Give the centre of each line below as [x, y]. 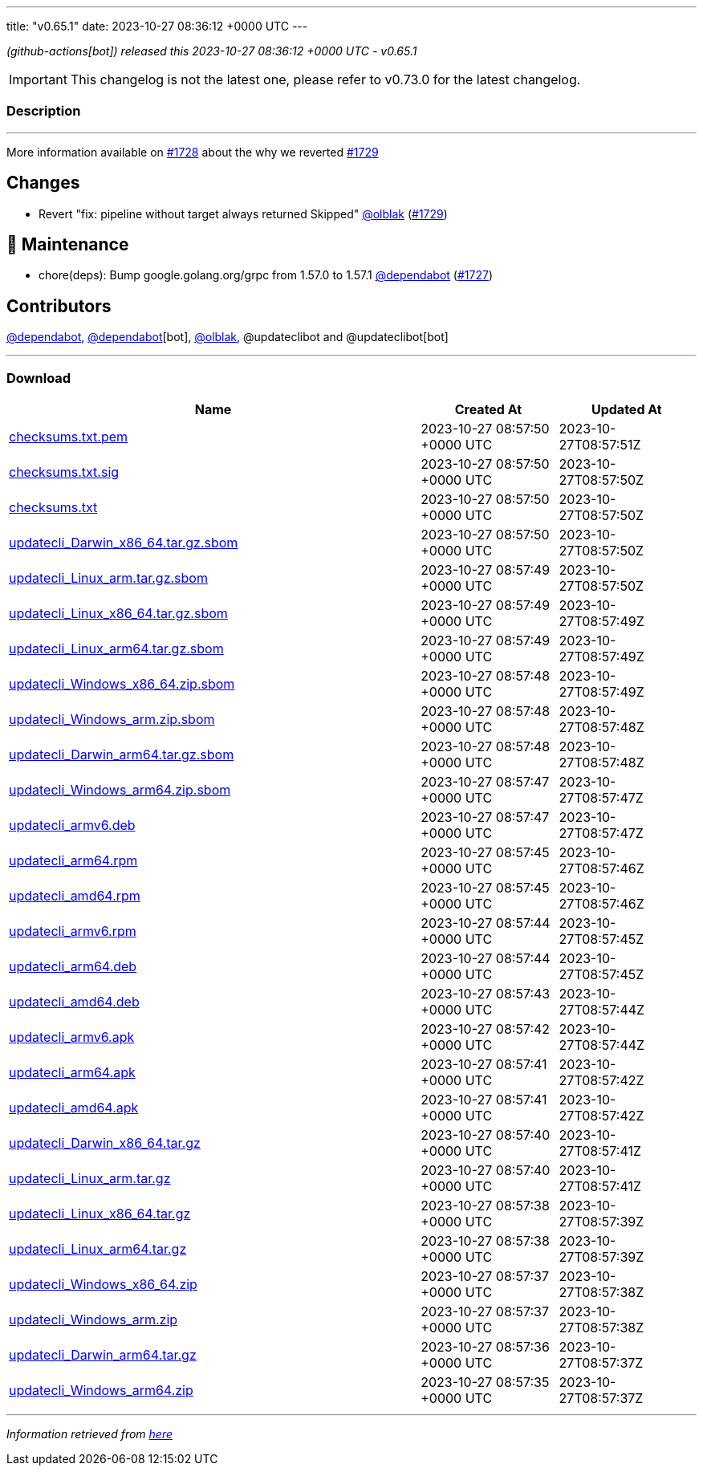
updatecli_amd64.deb [74, 1002]
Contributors [59, 306]
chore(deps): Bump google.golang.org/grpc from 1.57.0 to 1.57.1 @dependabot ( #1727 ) [266, 275]
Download [39, 378]
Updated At [626, 410]
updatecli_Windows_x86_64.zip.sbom [122, 684]
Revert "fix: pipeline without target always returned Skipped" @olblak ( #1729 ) [243, 213]
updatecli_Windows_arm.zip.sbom [112, 720]
